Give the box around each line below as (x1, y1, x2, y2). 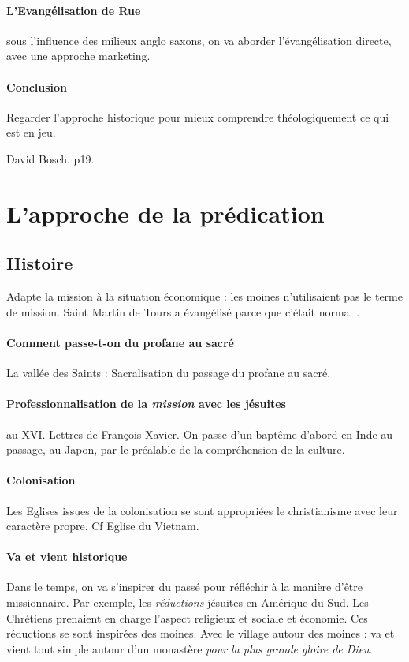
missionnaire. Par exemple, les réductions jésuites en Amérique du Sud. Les (6, 594, 369, 611)
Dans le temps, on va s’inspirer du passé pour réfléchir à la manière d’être (6, 578, 363, 595)
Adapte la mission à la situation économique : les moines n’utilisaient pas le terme (6, 288, 403, 305)
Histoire (6, 251, 73, 275)
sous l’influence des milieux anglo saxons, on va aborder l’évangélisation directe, (6, 32, 392, 48)
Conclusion (6, 78, 68, 95)
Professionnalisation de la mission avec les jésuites (6, 395, 286, 412)
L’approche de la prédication (6, 196, 325, 229)
